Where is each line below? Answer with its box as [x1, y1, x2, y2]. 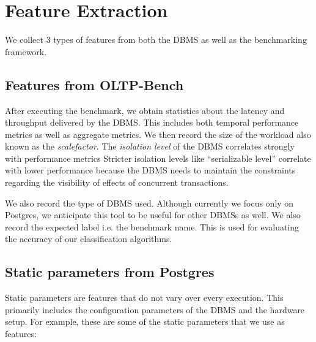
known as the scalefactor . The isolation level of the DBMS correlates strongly [5, 140, 295, 153]
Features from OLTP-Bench [5, 75, 184, 94]
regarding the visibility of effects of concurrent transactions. [5, 176, 229, 189]
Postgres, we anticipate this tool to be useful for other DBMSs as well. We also [5, 208, 301, 221]
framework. [5, 45, 47, 58]
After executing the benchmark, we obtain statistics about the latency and [5, 104, 285, 116]
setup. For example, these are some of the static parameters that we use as [5, 315, 285, 328]
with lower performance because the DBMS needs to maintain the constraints [5, 164, 296, 177]
